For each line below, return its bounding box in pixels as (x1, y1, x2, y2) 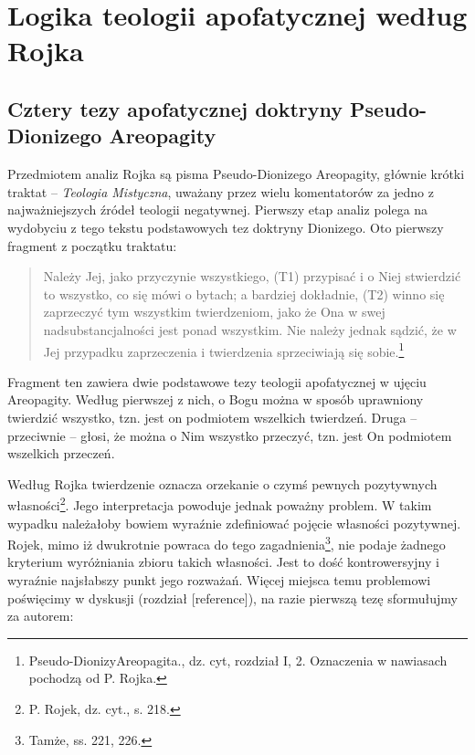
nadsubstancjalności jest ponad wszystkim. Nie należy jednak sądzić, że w (43, 320, 457, 339)
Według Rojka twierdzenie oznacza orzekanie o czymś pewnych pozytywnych (7, 474, 438, 493)
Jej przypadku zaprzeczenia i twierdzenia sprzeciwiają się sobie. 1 (43, 339, 405, 361)
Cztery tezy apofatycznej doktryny (7, 94, 343, 122)
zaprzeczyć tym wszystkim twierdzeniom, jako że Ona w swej (43, 302, 385, 321)
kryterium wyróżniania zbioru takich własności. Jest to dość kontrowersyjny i (7, 552, 439, 571)
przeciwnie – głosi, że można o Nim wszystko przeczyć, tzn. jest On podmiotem (7, 425, 452, 445)
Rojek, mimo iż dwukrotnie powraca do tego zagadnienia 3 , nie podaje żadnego (7, 532, 446, 553)
